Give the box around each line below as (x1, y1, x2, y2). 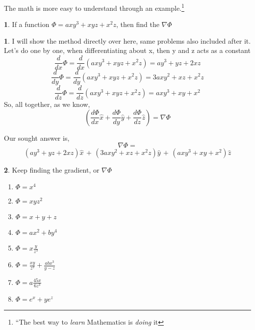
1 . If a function (4, 19, 50, 29)
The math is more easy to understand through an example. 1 (4, 1, 184, 13)
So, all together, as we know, (4, 99, 90, 109)
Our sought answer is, (4, 132, 70, 143)
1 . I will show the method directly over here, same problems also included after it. (4, 35, 251, 46)
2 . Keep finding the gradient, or (4, 165, 100, 175)
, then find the (116, 19, 159, 29)
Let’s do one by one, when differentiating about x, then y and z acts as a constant (4, 45, 251, 55)
